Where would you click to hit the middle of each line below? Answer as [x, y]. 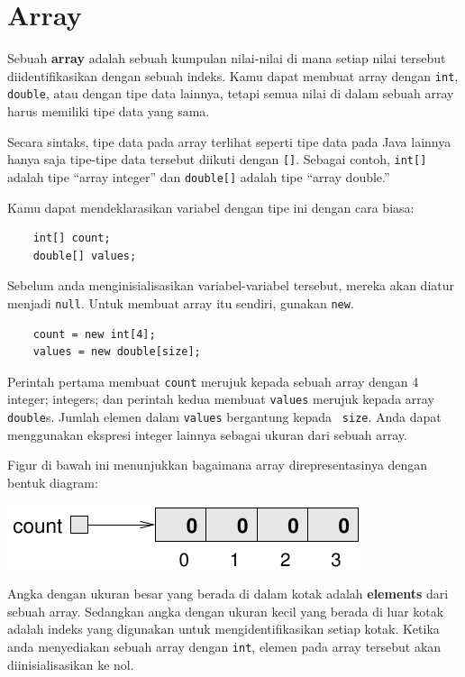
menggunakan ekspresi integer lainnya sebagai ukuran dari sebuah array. [207, 434]
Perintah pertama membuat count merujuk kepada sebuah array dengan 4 [213, 381]
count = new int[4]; [94, 334]
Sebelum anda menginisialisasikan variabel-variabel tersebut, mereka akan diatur [231, 285]
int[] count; [72, 238]
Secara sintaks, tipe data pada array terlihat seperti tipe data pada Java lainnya [229, 141]
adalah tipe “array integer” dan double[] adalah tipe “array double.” [199, 176]
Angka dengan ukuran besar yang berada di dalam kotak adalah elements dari [228, 594]
